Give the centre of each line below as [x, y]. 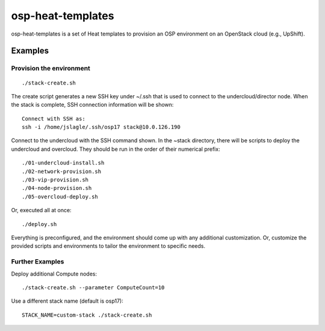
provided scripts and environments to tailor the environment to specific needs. [108, 246]
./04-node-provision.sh [57, 188]
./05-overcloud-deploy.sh [60, 197]
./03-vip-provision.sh [55, 180]
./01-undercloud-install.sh [63, 163]
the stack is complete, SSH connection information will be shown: [92, 105]
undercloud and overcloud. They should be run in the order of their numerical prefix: [116, 149]
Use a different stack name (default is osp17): [67, 301]
